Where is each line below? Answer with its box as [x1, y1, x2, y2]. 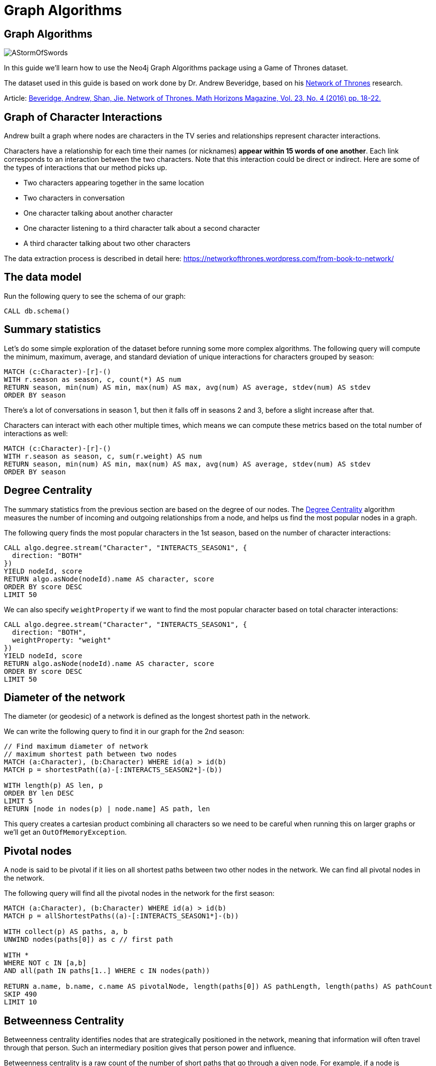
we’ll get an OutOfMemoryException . [4, 828, 127, 837]
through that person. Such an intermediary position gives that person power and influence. [4, 1044, 296, 1052]
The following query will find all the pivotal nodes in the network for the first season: [4, 889, 275, 898]
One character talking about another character [23, 209, 173, 218]
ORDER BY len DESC [4, 789, 74, 798]
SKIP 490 [4, 990, 37, 999]
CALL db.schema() [4, 307, 70, 315]
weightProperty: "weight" [12, 636, 111, 644]
